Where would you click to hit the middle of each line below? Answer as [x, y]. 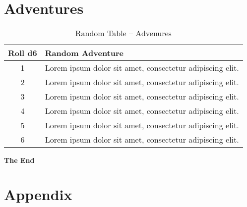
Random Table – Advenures [123, 33]
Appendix [38, 194]
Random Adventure [84, 53]
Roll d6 [23, 53]
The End [19, 160]
